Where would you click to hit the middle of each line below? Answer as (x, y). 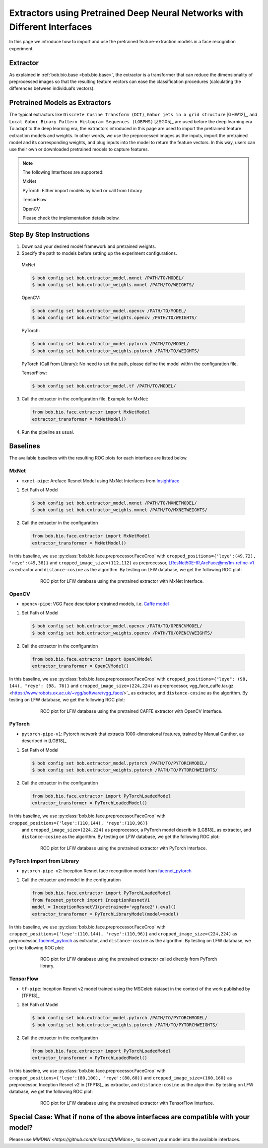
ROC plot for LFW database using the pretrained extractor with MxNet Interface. (122, 581)
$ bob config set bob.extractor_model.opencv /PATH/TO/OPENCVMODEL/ (117, 626)
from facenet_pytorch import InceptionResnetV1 (91, 900)
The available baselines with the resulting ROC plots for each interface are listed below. (99, 458)
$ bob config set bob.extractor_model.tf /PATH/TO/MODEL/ (104, 386)
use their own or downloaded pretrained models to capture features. (79, 150)
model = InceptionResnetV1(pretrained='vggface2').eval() (104, 907)
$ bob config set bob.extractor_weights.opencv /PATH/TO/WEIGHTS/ (114, 318)
